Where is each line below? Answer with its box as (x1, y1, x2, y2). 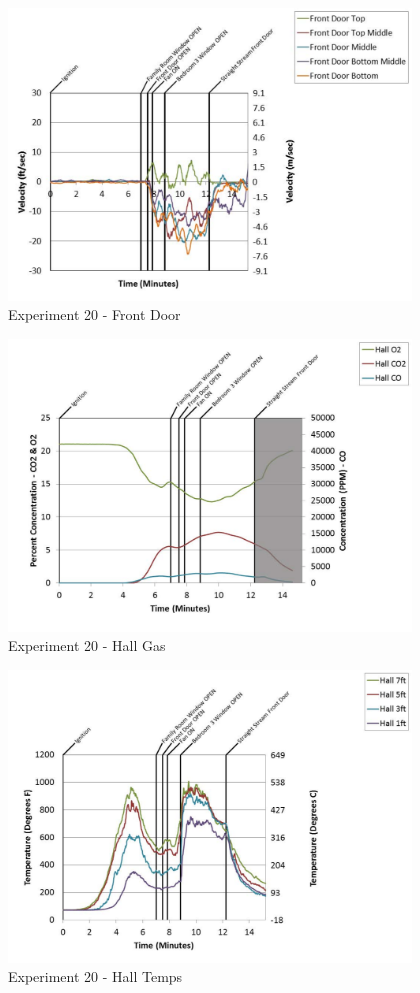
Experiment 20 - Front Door (8, 304, 181, 325)
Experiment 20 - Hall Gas (8, 635, 166, 656)
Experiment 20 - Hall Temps (8, 966, 183, 987)
